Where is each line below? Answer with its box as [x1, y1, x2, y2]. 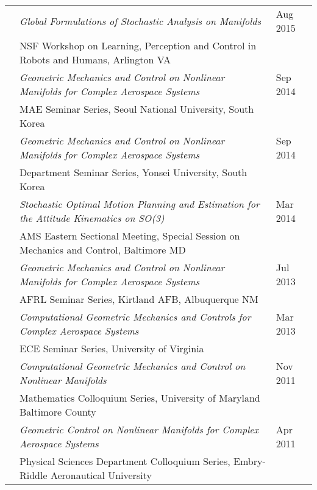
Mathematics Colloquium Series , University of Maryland [20, 391, 260, 405]
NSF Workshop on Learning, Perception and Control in [20, 38, 257, 52]
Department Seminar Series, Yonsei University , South [20, 165, 248, 179]
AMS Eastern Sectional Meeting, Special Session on [20, 229, 240, 243]
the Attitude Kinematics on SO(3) [20, 211, 165, 225]
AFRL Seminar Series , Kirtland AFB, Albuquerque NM [20, 292, 258, 306]
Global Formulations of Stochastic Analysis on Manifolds [20, 13, 262, 28]
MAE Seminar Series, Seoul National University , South [20, 102, 254, 116]
